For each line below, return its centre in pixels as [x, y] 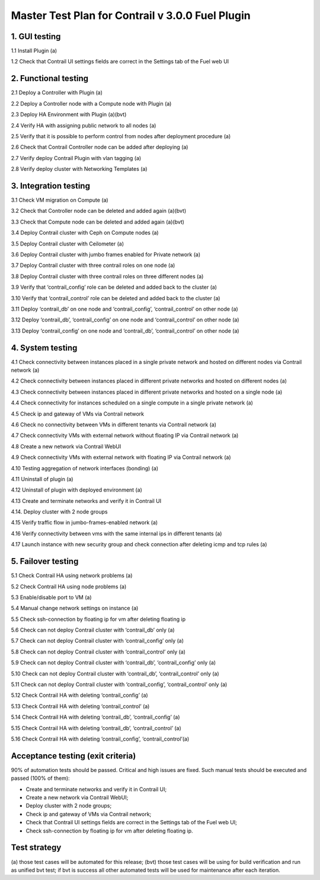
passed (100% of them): [41, 778]
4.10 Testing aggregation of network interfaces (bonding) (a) [85, 468]
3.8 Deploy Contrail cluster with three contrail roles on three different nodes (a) [107, 276]
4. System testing [44, 348]
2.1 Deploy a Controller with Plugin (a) [57, 93]
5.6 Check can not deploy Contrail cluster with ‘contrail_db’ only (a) [93, 630]
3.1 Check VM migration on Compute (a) [60, 200]
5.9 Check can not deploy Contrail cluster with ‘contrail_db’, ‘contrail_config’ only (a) [113, 663]
